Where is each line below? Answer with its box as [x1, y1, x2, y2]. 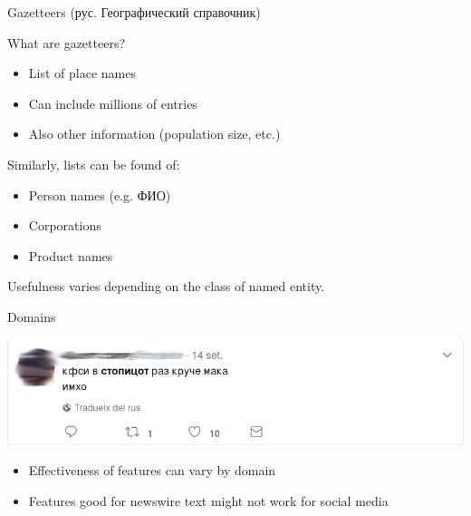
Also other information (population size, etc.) [28, 124, 281, 143]
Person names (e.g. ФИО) [28, 185, 171, 204]
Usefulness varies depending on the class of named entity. [7, 277, 325, 296]
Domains [7, 307, 56, 326]
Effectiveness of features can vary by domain [28, 461, 276, 480]
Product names [28, 246, 113, 265]
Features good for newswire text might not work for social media [28, 491, 389, 510]
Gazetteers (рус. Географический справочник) [7, 3, 261, 21]
